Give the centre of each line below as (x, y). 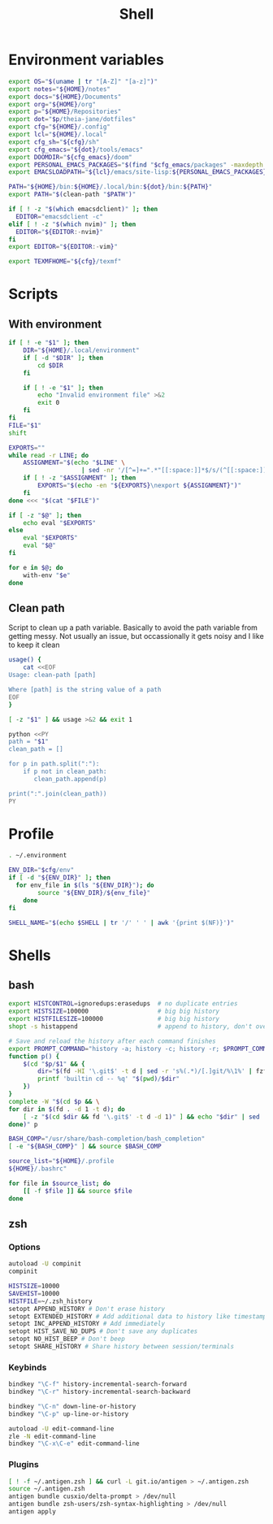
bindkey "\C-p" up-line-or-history (69, 1414)
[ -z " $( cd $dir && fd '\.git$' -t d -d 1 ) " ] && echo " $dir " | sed (141, 1117)
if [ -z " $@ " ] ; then (45, 515)
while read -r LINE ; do (49, 455)
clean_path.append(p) (70, 779)
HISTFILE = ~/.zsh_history (50, 1301)
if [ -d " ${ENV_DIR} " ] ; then (60, 878)
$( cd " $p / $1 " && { (54, 1064)
